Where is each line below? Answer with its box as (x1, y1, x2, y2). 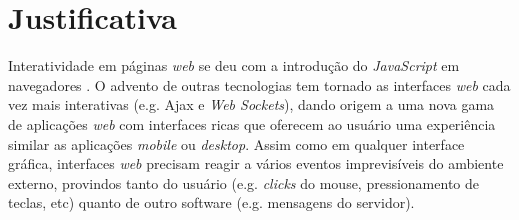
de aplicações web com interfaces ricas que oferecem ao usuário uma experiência (8, 113, 496, 134)
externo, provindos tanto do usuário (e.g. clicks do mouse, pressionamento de (8, 172, 479, 193)
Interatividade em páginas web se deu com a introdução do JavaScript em (8, 55, 460, 76)
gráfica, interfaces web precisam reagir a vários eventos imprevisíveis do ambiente (8, 153, 504, 174)
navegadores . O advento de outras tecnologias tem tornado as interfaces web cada (8, 74, 511, 95)
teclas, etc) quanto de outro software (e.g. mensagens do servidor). (8, 192, 415, 213)
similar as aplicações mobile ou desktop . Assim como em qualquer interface (8, 133, 465, 154)
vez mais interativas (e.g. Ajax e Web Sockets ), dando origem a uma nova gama (8, 94, 495, 115)
